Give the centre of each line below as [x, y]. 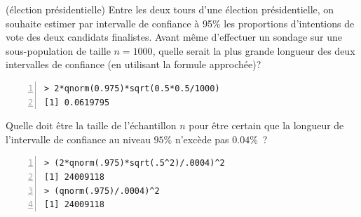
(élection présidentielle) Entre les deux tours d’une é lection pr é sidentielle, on [170, 9]
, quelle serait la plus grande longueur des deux [254, 50]
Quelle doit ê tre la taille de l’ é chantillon [91, 125]
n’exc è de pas [202, 139]
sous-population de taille [58, 50]
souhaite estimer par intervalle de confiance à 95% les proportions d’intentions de [180, 23]
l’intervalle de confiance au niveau [78, 139]
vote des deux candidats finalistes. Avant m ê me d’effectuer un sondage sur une [174, 37]
